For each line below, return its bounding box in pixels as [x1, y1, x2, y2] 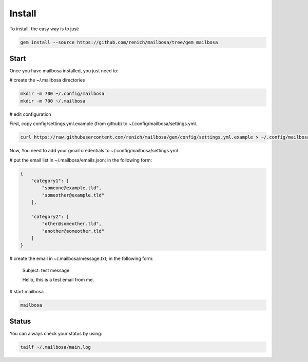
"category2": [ [31, 213, 69, 219]
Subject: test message [22, 267, 70, 273]
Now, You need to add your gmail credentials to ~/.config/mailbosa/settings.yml [9, 148, 178, 154]
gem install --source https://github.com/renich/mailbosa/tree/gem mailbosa [20, 39, 218, 45]
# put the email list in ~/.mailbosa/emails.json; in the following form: [9, 157, 152, 163]
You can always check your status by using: [9, 331, 103, 337]
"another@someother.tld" [42, 228, 105, 234]
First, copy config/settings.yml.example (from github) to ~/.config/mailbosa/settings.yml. [9, 120, 197, 127]
